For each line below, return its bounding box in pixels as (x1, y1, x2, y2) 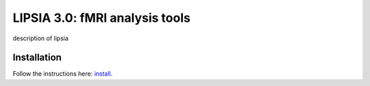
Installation (12, 52, 62, 63)
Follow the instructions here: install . (12, 70, 113, 78)
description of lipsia (12, 34, 69, 42)
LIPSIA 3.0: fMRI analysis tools (12, 10, 191, 25)
